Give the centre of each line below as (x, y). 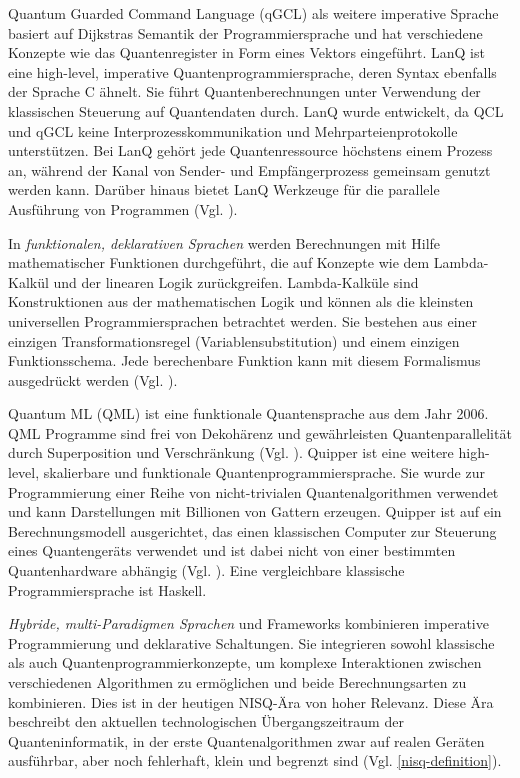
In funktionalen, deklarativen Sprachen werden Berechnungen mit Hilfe (224, 242)
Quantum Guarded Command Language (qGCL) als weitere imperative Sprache (253, 13)
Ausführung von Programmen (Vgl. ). (123, 208)
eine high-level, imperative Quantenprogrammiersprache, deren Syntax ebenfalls (252, 71)
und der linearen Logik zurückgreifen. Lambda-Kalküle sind (236, 281)
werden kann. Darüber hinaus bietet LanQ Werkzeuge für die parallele (224, 189)
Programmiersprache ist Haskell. (107, 589)
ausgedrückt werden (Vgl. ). (93, 379)
